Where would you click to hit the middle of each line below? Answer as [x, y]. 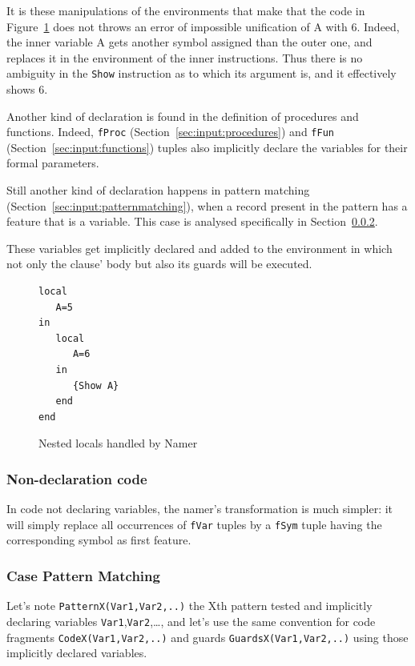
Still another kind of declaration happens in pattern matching [158, 190]
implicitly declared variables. [77, 653]
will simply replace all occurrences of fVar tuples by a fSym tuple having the [194, 524]
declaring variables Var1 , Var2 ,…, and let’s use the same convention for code [191, 621]
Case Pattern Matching [83, 575]
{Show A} [96, 385]
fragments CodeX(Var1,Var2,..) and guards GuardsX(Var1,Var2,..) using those [207, 637]
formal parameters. [53, 163]
